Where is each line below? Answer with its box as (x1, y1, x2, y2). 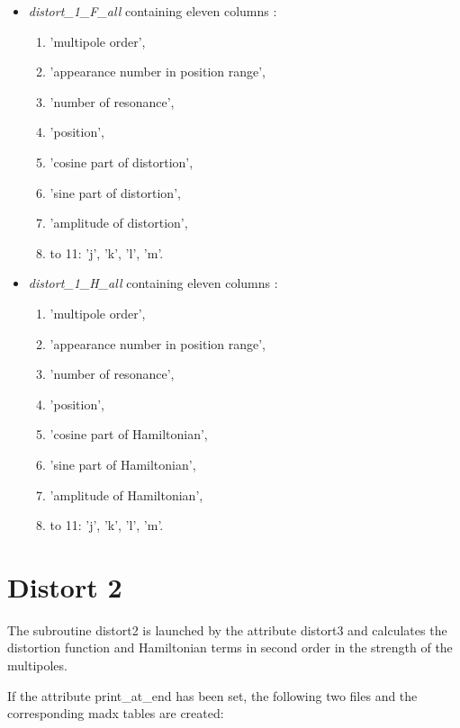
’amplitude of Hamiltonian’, (50, 485, 203, 504)
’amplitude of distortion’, (50, 213, 188, 232)
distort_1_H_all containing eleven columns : (28, 274, 278, 292)
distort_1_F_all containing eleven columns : (28, 2, 277, 20)
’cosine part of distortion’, (50, 152, 194, 171)
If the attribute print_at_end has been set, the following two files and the (7, 686, 418, 705)
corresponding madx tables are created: (7, 704, 224, 723)
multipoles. (7, 656, 68, 674)
